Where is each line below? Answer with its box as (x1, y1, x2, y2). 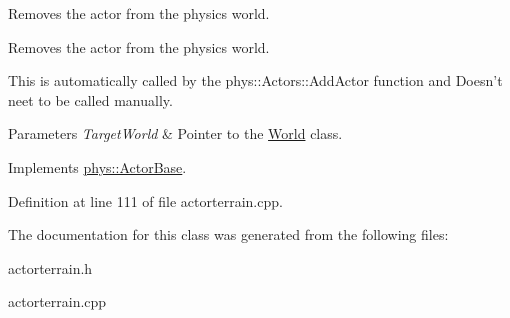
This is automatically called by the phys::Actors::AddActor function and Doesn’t (8, 70, 503, 91)
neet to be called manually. (8, 89, 173, 110)
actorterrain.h (8, 257, 93, 278)
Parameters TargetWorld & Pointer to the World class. (8, 123, 343, 144)
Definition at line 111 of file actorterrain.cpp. (8, 190, 283, 211)
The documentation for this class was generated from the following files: (8, 224, 449, 245)
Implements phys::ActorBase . (8, 156, 187, 177)
